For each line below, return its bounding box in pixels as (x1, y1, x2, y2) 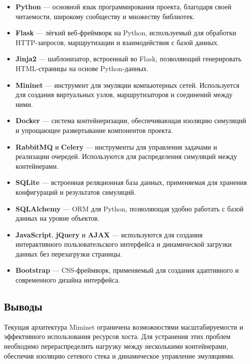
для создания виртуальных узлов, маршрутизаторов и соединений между (15, 89, 233, 100)
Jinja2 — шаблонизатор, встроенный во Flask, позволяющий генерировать (15, 53, 242, 64)
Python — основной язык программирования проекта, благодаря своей (15, 1, 231, 11)
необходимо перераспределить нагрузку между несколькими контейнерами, (4, 341, 228, 351)
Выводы (4, 299, 43, 314)
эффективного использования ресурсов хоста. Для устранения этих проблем (4, 331, 231, 341)
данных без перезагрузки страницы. (15, 248, 123, 259)
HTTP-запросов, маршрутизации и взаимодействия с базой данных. (15, 37, 219, 47)
